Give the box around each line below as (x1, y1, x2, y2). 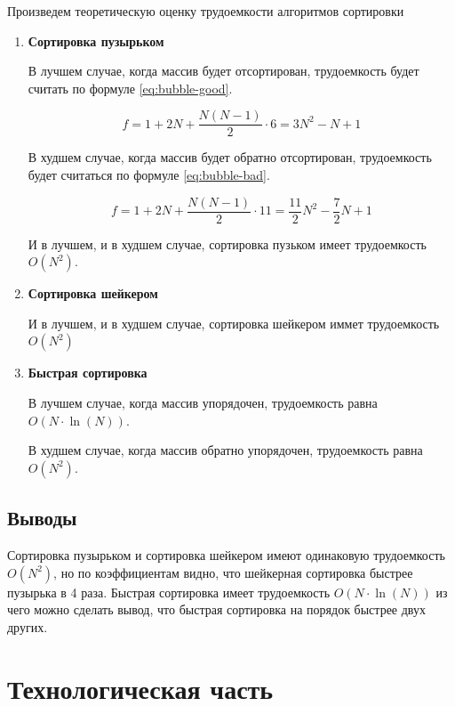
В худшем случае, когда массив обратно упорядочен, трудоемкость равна (28, 441, 423, 459)
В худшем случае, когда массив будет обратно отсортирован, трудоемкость (28, 148, 432, 166)
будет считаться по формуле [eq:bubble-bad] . (28, 166, 270, 184)
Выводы (7, 504, 77, 532)
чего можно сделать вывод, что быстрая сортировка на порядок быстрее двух (7, 600, 426, 619)
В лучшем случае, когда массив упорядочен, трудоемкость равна (28, 394, 378, 412)
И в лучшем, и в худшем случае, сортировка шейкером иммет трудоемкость (28, 313, 440, 332)
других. (7, 617, 48, 636)
